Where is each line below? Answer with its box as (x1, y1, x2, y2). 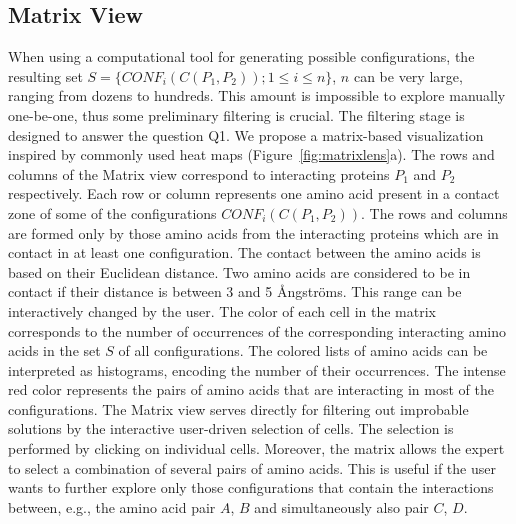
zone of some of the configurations (8, 202, 217, 223)
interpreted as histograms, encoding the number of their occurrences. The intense (8, 359, 506, 380)
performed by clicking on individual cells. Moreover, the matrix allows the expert (8, 438, 505, 459)
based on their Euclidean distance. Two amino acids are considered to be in (8, 261, 471, 282)
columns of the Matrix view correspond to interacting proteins (8, 163, 390, 184)
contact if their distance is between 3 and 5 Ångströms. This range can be (8, 281, 462, 302)
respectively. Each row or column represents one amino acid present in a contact (8, 183, 500, 204)
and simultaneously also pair (254, 496, 429, 517)
